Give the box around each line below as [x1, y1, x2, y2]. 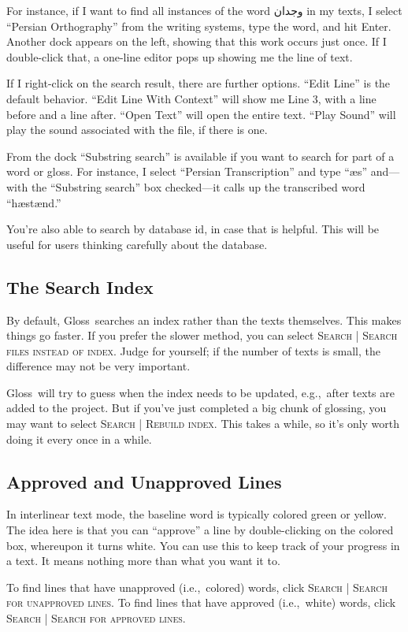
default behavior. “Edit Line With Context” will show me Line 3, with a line [6, 90, 376, 106]
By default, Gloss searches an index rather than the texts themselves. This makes [6, 311, 402, 328]
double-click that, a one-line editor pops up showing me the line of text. [6, 48, 353, 65]
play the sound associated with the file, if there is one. [6, 121, 268, 138]
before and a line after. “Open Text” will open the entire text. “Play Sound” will [6, 106, 396, 122]
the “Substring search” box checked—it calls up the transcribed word [31, 178, 365, 195]
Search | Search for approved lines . [6, 610, 186, 626]
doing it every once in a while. [6, 430, 152, 447]
